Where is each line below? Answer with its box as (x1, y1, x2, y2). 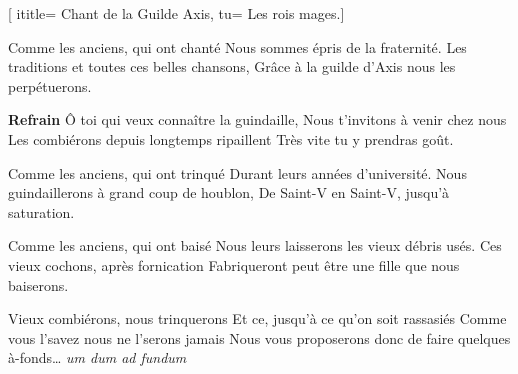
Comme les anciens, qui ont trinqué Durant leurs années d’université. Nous (8, 162, 467, 183)
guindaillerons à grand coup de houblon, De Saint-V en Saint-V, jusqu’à (8, 182, 450, 203)
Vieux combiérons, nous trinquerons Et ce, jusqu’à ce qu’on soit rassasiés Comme (8, 308, 507, 329)
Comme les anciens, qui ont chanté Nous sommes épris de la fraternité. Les (8, 36, 467, 57)
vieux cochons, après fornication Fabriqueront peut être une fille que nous (8, 254, 460, 275)
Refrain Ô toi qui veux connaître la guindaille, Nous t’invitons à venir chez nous (8, 109, 507, 130)
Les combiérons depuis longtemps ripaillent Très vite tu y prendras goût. (8, 128, 454, 149)
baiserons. (8, 274, 69, 295)
